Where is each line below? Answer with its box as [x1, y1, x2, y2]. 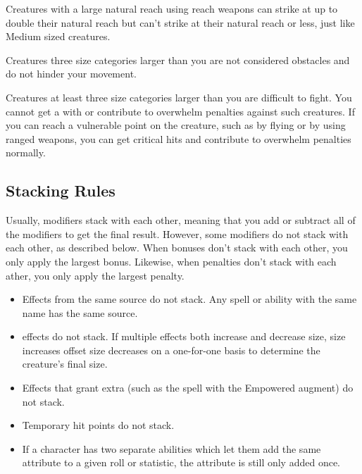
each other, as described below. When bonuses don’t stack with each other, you [6, 240, 348, 255]
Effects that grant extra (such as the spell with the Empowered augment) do [22, 380, 354, 395]
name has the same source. [22, 305, 138, 320]
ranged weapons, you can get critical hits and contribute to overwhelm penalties [6, 131, 351, 146]
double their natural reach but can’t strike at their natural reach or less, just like [6, 15, 355, 30]
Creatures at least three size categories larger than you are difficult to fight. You [6, 89, 352, 104]
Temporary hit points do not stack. [22, 418, 175, 432]
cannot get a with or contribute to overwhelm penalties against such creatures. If [6, 104, 355, 118]
